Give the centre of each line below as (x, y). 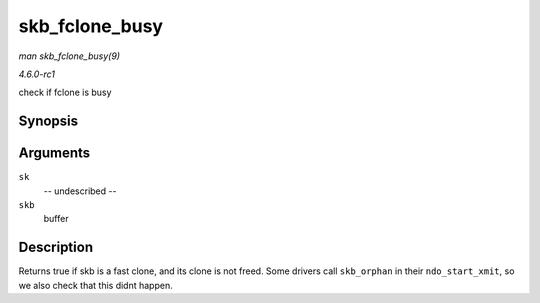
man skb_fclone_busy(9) (69, 56)
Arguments (54, 153)
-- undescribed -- (80, 191)
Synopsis (48, 121)
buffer (56, 219)
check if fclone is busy (65, 92)
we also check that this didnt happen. (96, 285)
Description (56, 247)
